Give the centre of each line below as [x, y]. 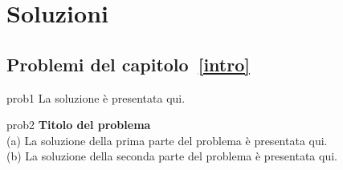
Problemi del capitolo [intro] [128, 64]
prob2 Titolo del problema [79, 125]
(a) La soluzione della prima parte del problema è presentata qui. [167, 140]
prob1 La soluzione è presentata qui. [96, 97]
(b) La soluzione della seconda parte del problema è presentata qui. [172, 156]
